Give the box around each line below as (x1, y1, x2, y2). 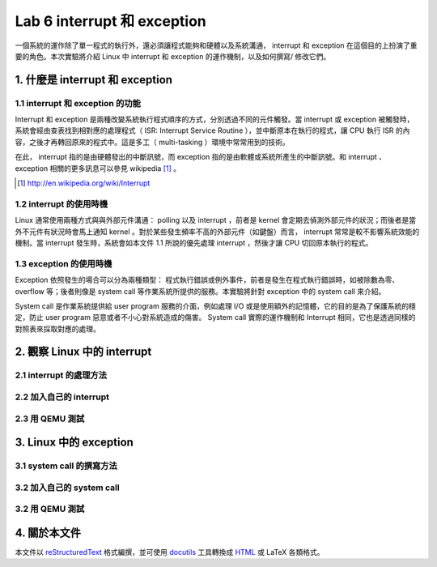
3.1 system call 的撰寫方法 (15, 460, 117, 471)
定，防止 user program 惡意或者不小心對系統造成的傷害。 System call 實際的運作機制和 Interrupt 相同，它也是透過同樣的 (15, 313, 416, 322)
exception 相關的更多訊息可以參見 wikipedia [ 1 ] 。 (15, 163, 181, 173)
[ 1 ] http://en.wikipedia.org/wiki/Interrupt (17, 178, 151, 188)
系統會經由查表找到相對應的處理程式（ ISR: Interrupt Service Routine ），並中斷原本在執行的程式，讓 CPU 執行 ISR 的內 (15, 126, 410, 135)
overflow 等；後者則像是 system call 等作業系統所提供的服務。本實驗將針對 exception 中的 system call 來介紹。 (15, 286, 386, 296)
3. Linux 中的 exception (15, 436, 134, 450)
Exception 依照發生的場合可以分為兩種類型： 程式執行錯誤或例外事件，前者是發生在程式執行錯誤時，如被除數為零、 (15, 275, 400, 285)
